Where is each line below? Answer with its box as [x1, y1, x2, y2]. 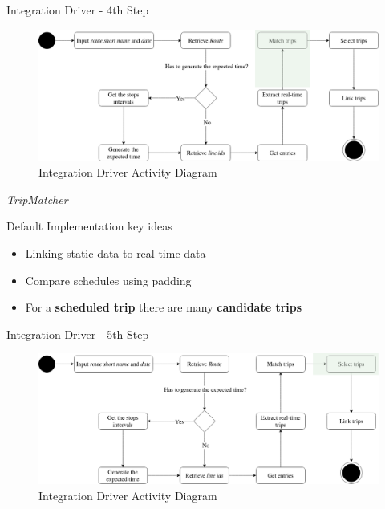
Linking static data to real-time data [25, 244, 206, 261]
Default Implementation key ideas [6, 218, 172, 234]
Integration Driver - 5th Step [6, 325, 149, 342]
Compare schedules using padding [25, 271, 192, 288]
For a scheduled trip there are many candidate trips [25, 299, 302, 316]
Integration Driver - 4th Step [6, 2, 149, 18]
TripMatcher [6, 190, 68, 207]
